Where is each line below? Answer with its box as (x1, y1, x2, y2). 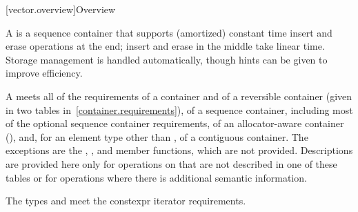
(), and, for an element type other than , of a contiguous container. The (6, 129, 308, 144)
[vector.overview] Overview (6, 2, 116, 16)
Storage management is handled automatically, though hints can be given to (6, 52, 328, 66)
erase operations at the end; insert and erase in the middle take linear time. (6, 39, 325, 53)
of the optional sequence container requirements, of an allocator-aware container (6, 116, 344, 131)
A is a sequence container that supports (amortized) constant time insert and (6, 25, 332, 39)
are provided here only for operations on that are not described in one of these (6, 156, 337, 171)
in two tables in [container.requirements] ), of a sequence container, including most (6, 102, 353, 117)
